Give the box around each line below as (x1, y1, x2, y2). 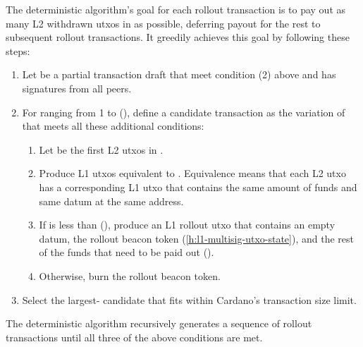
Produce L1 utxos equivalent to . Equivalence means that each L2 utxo (39, 166, 346, 181)
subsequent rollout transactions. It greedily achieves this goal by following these (6, 30, 350, 44)
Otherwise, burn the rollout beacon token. (39, 268, 221, 283)
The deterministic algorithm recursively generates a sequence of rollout (6, 316, 312, 331)
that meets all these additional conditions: (22, 118, 204, 133)
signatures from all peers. (22, 80, 132, 95)
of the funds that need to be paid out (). (39, 245, 214, 260)
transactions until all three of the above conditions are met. (6, 329, 263, 344)
